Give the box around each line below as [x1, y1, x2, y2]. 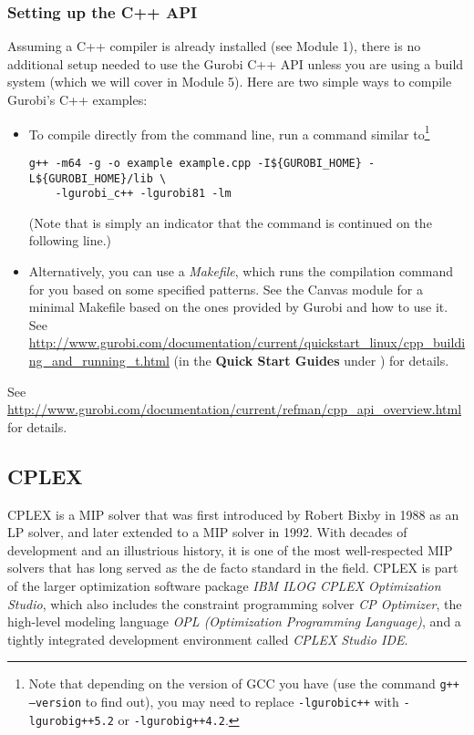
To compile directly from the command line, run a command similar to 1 [28, 121, 430, 143]
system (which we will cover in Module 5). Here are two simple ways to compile [7, 72, 452, 91]
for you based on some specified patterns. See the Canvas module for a [28, 279, 423, 298]
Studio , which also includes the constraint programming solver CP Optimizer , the [7, 594, 462, 613]
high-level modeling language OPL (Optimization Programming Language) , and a [7, 612, 461, 631]
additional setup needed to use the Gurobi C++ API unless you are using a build [7, 54, 464, 73]
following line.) [28, 231, 112, 250]
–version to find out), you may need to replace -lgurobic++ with [28, 691, 399, 710]
